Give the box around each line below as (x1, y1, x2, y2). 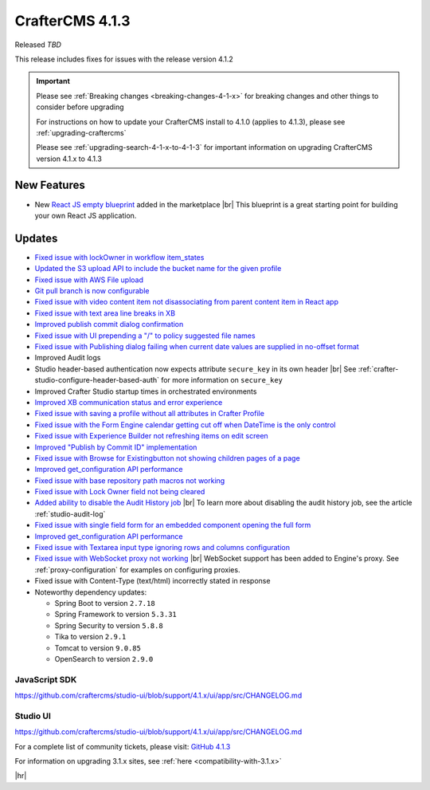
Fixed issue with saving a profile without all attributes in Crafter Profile (34, 409, 264, 419)
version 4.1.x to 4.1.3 (36, 154, 103, 163)
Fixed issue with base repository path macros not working (34, 475, 225, 485)
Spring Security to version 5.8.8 (54, 620, 163, 630)
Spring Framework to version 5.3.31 (54, 610, 177, 619)
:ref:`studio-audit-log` (34, 509, 106, 518)
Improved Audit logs (34, 353, 101, 363)
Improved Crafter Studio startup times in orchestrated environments (34, 387, 257, 396)
